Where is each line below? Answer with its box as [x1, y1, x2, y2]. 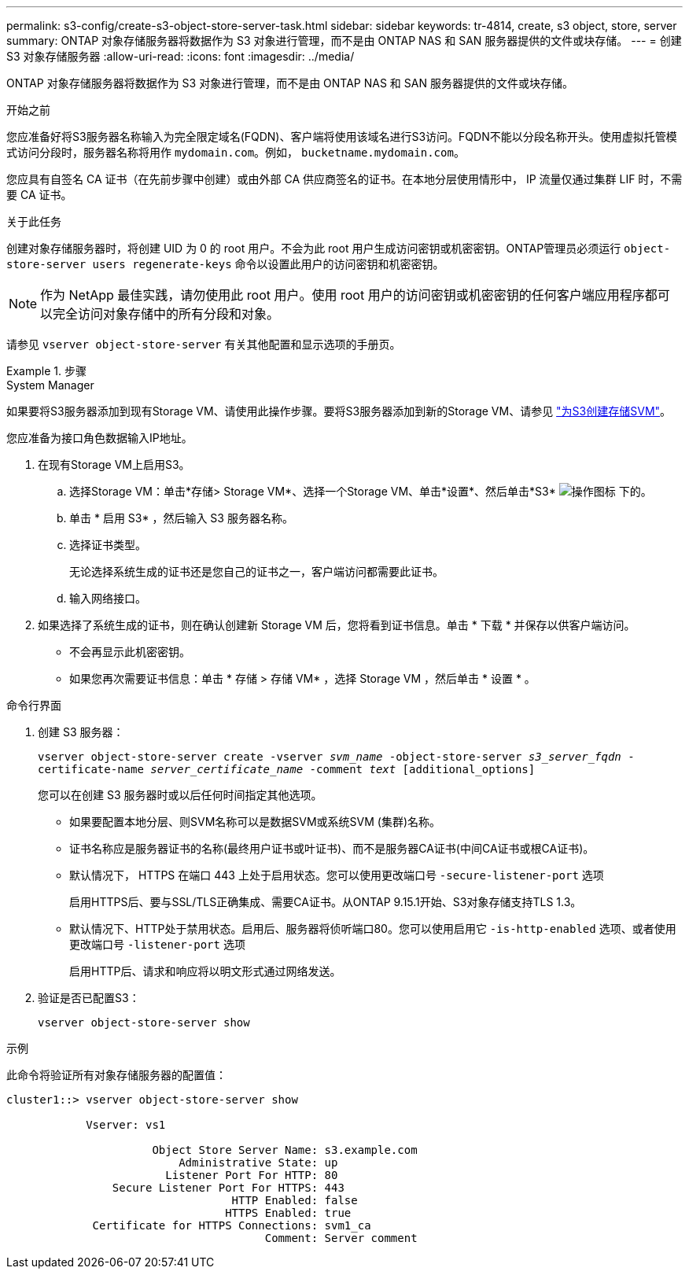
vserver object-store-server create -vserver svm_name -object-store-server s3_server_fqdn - [38, 750, 635, 763]
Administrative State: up [179, 1156, 338, 1169]
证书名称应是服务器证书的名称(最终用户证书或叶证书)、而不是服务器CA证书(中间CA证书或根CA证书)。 [69, 842, 595, 855]
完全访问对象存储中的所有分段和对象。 [53, 306, 280, 322]
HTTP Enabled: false [231, 1194, 358, 1207]
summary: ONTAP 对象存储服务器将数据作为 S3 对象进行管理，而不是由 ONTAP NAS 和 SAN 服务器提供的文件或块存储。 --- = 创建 [6, 34, 682, 47]
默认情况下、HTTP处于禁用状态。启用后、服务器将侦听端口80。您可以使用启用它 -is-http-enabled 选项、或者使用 [69, 922, 676, 935]
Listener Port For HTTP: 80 [165, 1169, 338, 1181]
